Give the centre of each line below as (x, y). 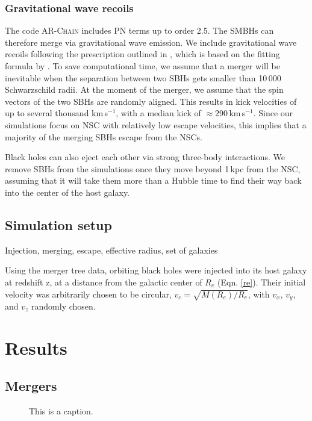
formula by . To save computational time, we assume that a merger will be (142, 66)
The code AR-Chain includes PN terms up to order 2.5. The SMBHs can (139, 30)
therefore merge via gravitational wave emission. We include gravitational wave (151, 42)
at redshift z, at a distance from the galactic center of (104, 282)
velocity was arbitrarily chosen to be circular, (88, 294)
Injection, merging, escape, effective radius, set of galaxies (111, 250)
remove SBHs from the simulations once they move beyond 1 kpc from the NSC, (153, 168)
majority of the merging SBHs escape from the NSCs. (104, 136)
